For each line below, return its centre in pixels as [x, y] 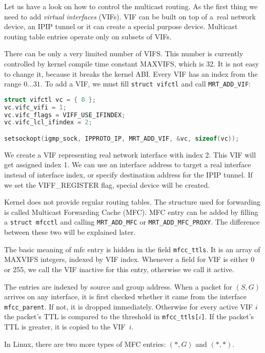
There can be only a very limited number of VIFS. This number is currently [124, 53]
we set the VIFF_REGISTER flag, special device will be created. [107, 184]
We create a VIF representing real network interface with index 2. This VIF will [130, 154]
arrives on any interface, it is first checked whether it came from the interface [125, 296]
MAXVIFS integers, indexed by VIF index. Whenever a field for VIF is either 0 [129, 259]
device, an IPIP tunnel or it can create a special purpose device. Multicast [121, 26]
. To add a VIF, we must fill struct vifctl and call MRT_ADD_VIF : [145, 84]
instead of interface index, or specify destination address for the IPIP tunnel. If [128, 175]
